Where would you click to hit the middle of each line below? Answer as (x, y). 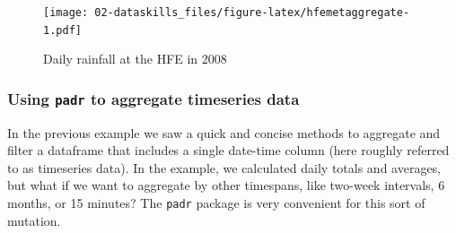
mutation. (34, 220)
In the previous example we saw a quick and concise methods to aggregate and (224, 132)
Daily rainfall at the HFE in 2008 (135, 59)
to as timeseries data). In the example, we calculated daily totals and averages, (224, 167)
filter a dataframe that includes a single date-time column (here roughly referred (228, 150)
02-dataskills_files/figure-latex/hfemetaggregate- (252, 13)
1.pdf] (62, 30)
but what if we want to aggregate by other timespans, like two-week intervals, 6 (226, 185)
